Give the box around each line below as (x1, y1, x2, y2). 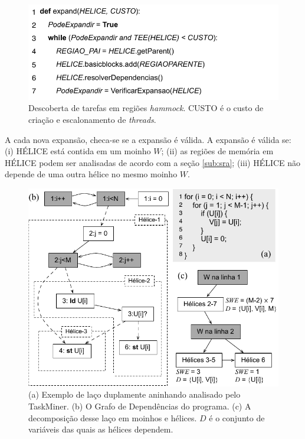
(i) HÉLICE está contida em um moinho (5, 145, 151, 157)
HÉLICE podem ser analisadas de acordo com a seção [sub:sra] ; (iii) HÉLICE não (5, 156, 301, 168)
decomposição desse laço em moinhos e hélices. (28, 411, 197, 424)
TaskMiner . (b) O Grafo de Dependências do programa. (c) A (28, 399, 251, 412)
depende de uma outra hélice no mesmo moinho (5, 168, 178, 180)
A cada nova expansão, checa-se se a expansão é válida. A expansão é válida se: (5, 133, 291, 145)
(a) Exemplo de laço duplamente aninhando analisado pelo (28, 388, 241, 401)
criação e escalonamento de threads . (28, 113, 156, 126)
